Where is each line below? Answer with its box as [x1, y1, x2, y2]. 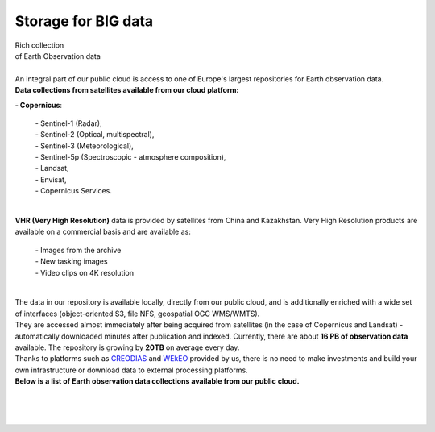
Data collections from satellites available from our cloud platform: [14, 85, 239, 95]
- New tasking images [35, 256, 108, 266]
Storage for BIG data [14, 12, 154, 30]
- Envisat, [35, 174, 67, 185]
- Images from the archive [35, 245, 122, 255]
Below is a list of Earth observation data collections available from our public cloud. [14, 376, 300, 386]
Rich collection [14, 40, 64, 50]
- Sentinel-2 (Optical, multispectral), [35, 130, 155, 139]
